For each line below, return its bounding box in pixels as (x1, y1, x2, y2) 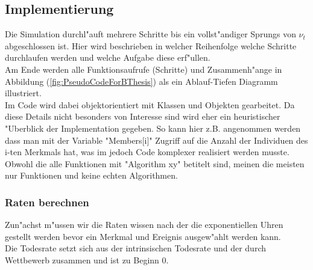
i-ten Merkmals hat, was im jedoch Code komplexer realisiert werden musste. (5, 146, 289, 158)
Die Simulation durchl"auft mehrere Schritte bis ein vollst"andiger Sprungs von (5, 28, 296, 40)
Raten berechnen (5, 194, 89, 209)
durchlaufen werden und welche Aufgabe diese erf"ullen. (5, 51, 210, 64)
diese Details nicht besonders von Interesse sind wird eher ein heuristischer (5, 110, 280, 123)
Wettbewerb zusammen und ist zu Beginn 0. (5, 253, 169, 266)
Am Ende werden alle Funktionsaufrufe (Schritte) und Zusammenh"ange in (5, 63, 282, 75)
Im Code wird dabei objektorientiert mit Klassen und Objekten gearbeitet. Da (5, 98, 295, 111)
